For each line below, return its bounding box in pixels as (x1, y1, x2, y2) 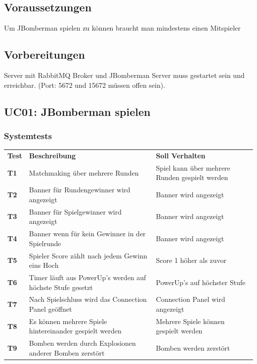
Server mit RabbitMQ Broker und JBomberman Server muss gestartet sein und (4, 70, 245, 80)
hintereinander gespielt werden (29, 326, 122, 336)
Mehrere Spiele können (156, 316, 225, 326)
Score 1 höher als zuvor (156, 255, 227, 265)
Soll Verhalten (156, 150, 206, 160)
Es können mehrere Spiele (29, 316, 107, 326)
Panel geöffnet (29, 304, 72, 314)
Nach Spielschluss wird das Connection (29, 294, 147, 304)
